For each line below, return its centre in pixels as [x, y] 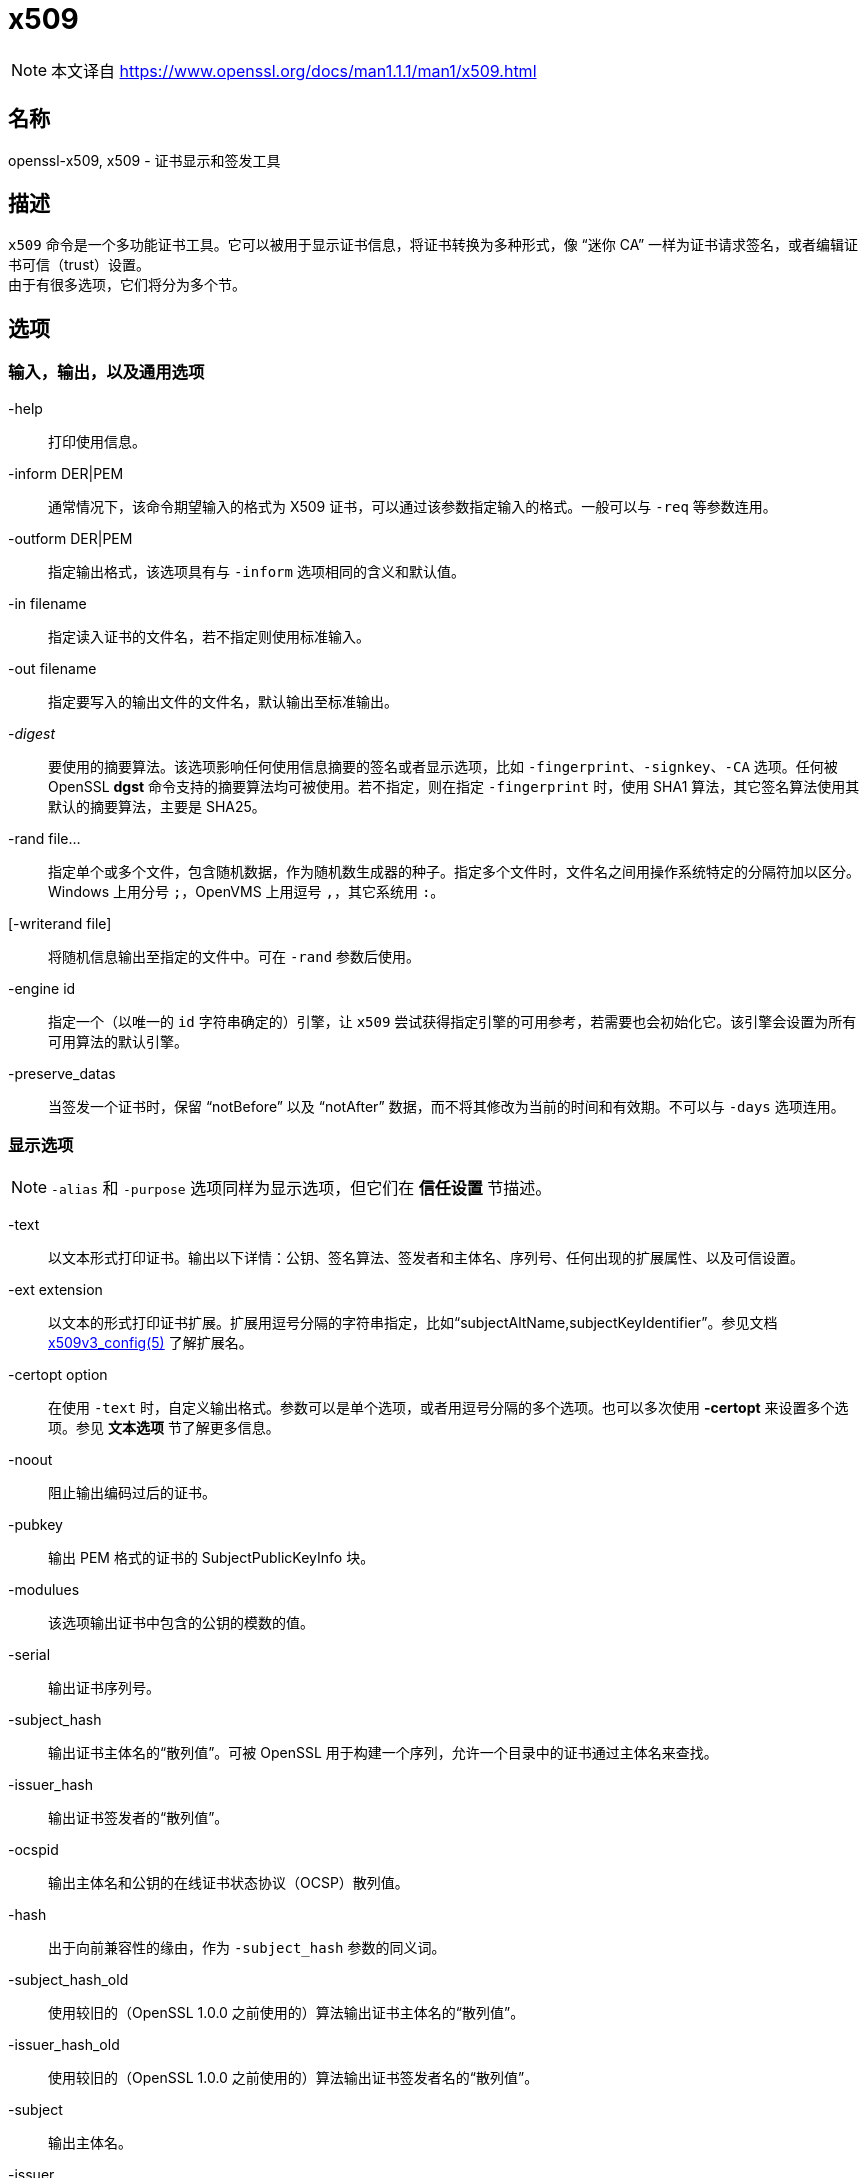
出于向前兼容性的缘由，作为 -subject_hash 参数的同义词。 [247, 1948]
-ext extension [55, 1290]
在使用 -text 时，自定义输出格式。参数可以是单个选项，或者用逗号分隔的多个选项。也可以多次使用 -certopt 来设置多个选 [448, 1408]
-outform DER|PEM [70, 538]
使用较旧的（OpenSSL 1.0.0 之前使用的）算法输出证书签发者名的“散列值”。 [293, 2078]
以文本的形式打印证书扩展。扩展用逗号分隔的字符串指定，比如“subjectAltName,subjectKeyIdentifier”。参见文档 [413, 1323]
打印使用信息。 [97, 441]
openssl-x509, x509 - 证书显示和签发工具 [144, 160]
